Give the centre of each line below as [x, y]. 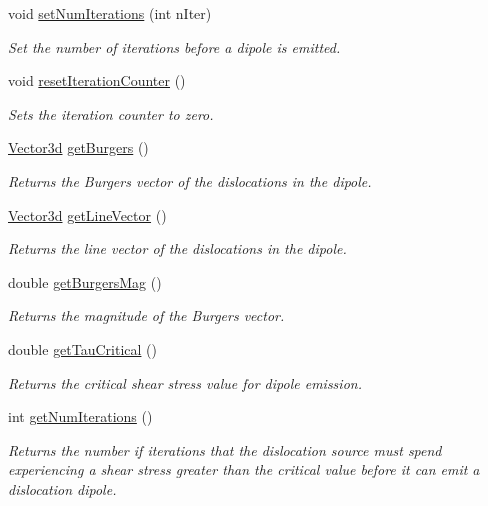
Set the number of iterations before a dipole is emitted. [174, 46]
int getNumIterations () [80, 416]
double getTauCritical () [83, 348]
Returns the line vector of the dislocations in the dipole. [177, 248]
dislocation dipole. [62, 488]
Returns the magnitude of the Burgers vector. [146, 315]
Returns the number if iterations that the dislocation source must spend [225, 449]
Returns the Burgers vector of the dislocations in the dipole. [190, 180]
